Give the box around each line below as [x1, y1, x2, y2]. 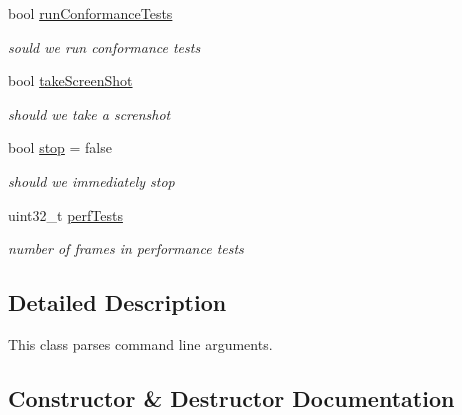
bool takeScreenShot [8, 70, 133, 91]
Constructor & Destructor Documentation [8, 382, 455, 413]
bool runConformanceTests [8, 3, 173, 23]
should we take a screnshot [8, 103, 171, 124]
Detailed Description [8, 287, 227, 318]
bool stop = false [8, 137, 112, 158]
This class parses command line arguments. [8, 333, 273, 354]
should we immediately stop [8, 170, 175, 191]
